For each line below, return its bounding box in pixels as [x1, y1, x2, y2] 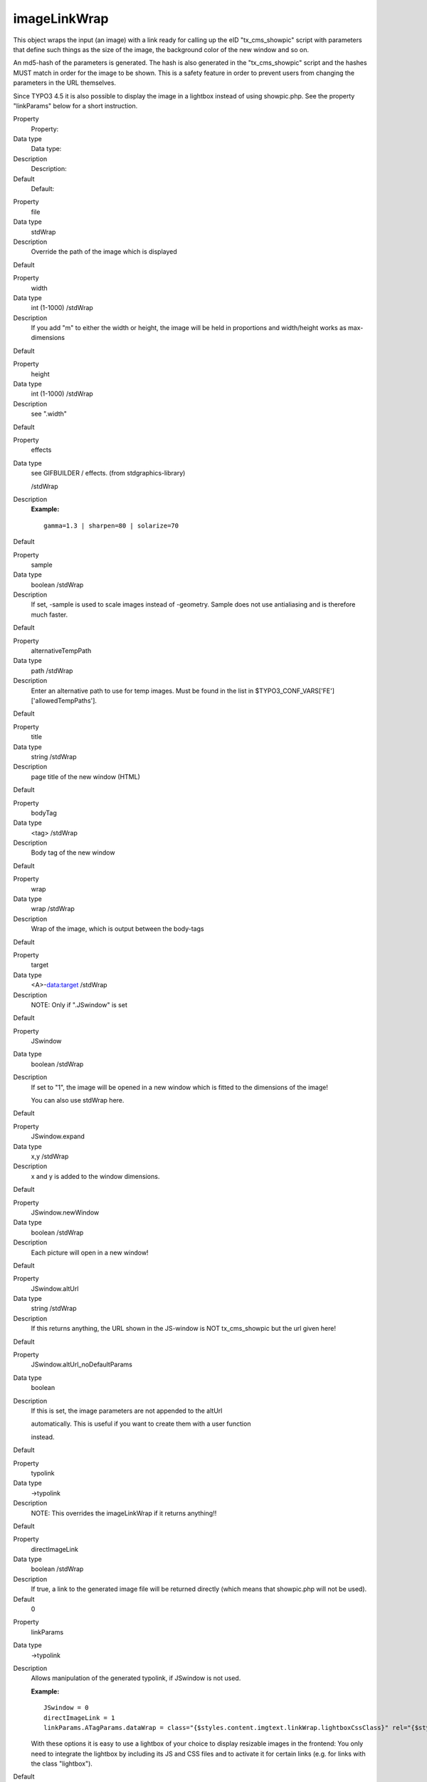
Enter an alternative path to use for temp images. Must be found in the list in [31, 686, 254, 695]
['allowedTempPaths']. [31, 696, 97, 705]
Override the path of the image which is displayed [31, 247, 177, 256]
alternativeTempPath [31, 647, 92, 655]
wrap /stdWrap [31, 905, 75, 913]
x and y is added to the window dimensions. [31, 1172, 160, 1180]
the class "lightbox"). [31, 1759, 93, 1768]
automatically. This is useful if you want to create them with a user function [31, 1419, 251, 1428]
